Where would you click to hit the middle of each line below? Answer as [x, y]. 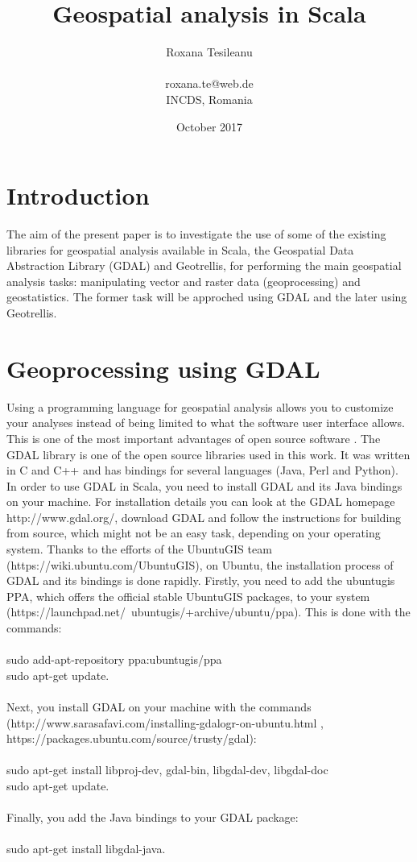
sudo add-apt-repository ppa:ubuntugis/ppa [114, 659]
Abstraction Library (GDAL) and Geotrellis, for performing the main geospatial [204, 265]
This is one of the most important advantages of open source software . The [194, 438]
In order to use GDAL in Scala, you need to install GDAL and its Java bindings [204, 485]
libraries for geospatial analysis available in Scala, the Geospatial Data [180, 249]
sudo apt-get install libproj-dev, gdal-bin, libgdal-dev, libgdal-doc [167, 770]
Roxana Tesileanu [209, 52]
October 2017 [209, 126]
